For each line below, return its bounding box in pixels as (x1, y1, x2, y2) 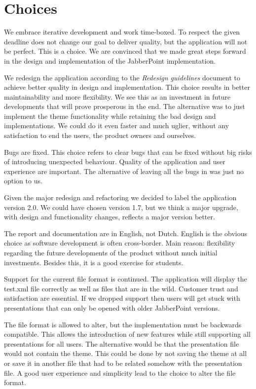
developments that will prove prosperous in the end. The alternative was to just (4, 101, 245, 111)
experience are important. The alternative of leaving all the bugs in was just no (4, 166, 244, 176)
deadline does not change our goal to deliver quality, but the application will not (4, 36, 248, 46)
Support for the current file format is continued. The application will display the (4, 274, 247, 284)
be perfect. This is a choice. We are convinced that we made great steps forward (4, 46, 246, 56)
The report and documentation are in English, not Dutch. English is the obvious (4, 228, 248, 238)
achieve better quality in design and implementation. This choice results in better (4, 82, 250, 92)
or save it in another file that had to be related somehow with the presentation (4, 357, 242, 368)
